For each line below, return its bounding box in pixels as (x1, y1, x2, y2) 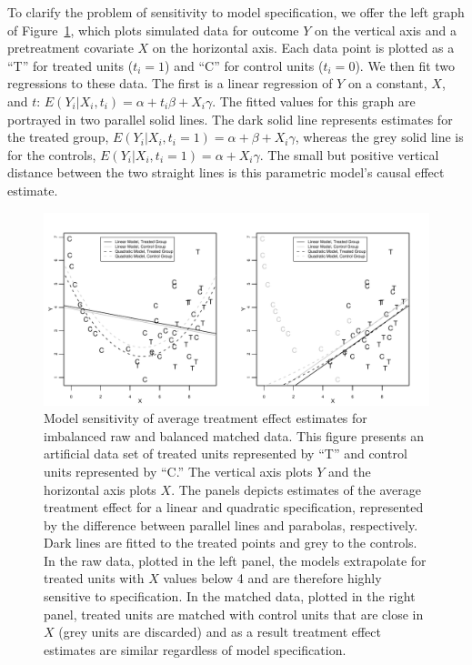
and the (328, 461, 371, 480)
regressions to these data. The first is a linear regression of (7, 74, 333, 93)
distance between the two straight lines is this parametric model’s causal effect (7, 163, 445, 182)
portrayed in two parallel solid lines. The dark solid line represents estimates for (7, 109, 453, 128)
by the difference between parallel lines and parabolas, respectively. (44, 515, 418, 534)
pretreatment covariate (7, 38, 134, 57)
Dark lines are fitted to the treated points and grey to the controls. (44, 533, 417, 552)
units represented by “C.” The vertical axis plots (44, 461, 313, 480)
